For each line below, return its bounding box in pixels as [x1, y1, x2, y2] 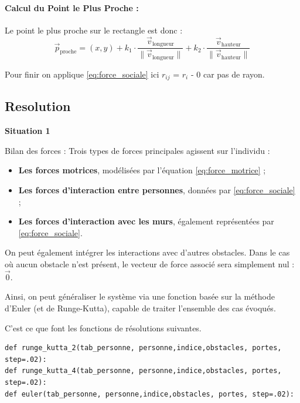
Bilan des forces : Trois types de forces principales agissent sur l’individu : [5, 144, 270, 156]
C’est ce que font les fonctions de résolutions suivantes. [5, 321, 202, 334]
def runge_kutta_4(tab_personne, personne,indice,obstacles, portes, [5, 367, 282, 375]
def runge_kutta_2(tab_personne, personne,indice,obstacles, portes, [5, 344, 282, 352]
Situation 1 [5, 125, 50, 137]
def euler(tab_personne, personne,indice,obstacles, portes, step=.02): [5, 389, 294, 398]
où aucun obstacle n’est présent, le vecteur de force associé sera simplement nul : [5, 258, 295, 270]
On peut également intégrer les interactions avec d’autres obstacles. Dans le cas [5, 246, 290, 258]
